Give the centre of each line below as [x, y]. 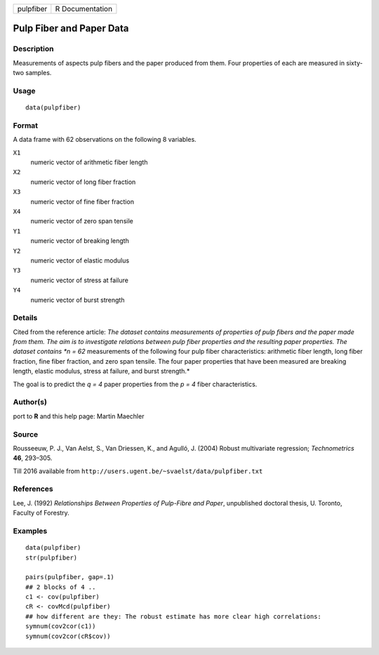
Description [33, 49]
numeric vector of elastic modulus [80, 260]
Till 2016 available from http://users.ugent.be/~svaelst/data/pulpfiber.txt [138, 471]
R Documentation [84, 9]
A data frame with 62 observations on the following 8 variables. [105, 140]
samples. [39, 73]
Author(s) [30, 402]
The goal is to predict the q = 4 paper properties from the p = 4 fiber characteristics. [135, 384]
